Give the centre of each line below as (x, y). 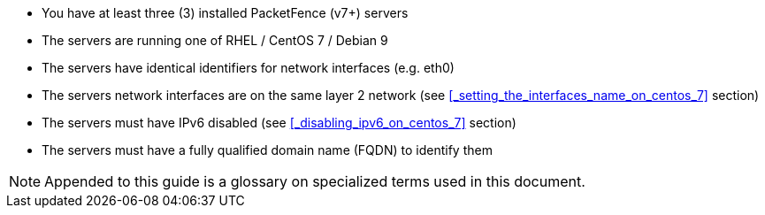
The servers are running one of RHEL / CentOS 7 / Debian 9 (215, 40)
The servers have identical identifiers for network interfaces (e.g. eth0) (248, 68)
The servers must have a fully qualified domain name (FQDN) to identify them (267, 150)
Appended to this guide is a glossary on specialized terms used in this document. (315, 181)
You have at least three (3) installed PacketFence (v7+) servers (225, 13)
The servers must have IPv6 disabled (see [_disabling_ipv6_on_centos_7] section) (279, 123)
